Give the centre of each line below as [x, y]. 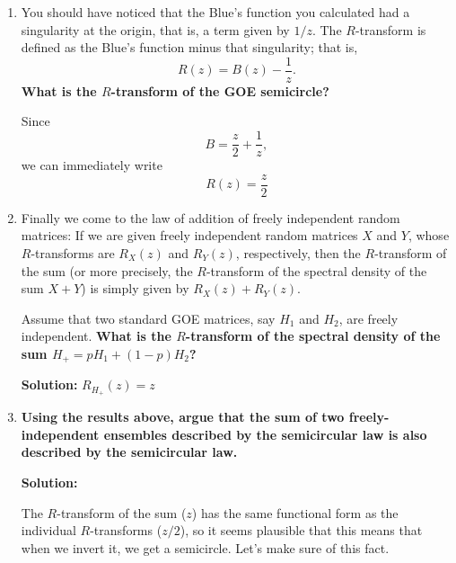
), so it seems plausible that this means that [301, 530]
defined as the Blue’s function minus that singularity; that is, [189, 47]
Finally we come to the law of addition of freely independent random [210, 217]
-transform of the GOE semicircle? [220, 90]
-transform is [390, 29]
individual [48, 530]
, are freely [368, 318]
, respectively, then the [298, 252]
